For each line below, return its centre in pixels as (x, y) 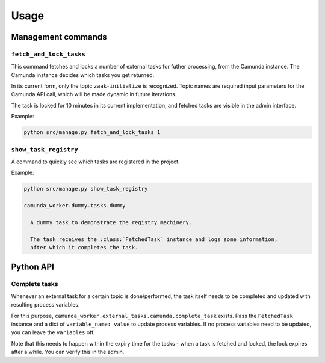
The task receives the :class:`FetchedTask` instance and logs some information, (154, 239)
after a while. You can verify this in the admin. (68, 352)
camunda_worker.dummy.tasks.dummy (75, 206)
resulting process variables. (45, 305)
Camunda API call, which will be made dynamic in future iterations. (94, 94)
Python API (32, 267)
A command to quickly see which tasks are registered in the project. (95, 162)
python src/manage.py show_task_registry (86, 189)
